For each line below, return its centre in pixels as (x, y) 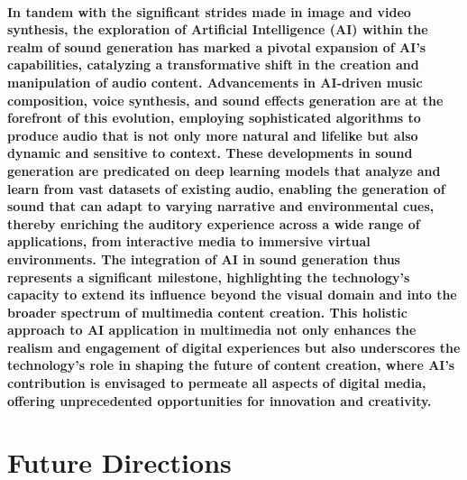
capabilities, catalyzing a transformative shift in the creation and (213, 65)
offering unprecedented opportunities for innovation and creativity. (220, 400)
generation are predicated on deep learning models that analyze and (224, 170)
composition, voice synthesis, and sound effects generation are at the (225, 100)
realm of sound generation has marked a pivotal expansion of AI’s (217, 46)
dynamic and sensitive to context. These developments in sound (210, 153)
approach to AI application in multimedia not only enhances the (212, 330)
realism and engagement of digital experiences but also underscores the (234, 347)
